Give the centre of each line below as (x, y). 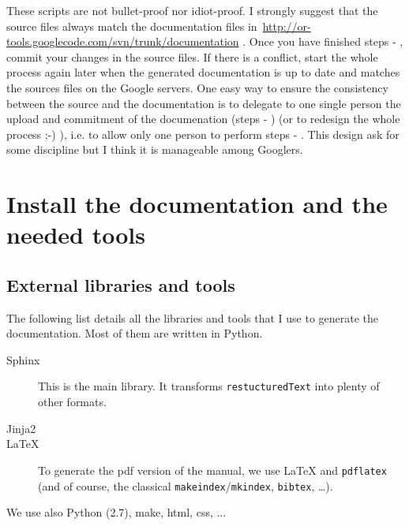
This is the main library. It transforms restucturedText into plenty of (209, 386)
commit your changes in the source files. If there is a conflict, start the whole (192, 56)
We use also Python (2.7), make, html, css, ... (116, 512)
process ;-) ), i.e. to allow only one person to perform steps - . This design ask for (203, 134)
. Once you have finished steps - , (323, 41)
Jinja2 (21, 428)
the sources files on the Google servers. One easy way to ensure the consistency (197, 87)
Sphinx (23, 359)
